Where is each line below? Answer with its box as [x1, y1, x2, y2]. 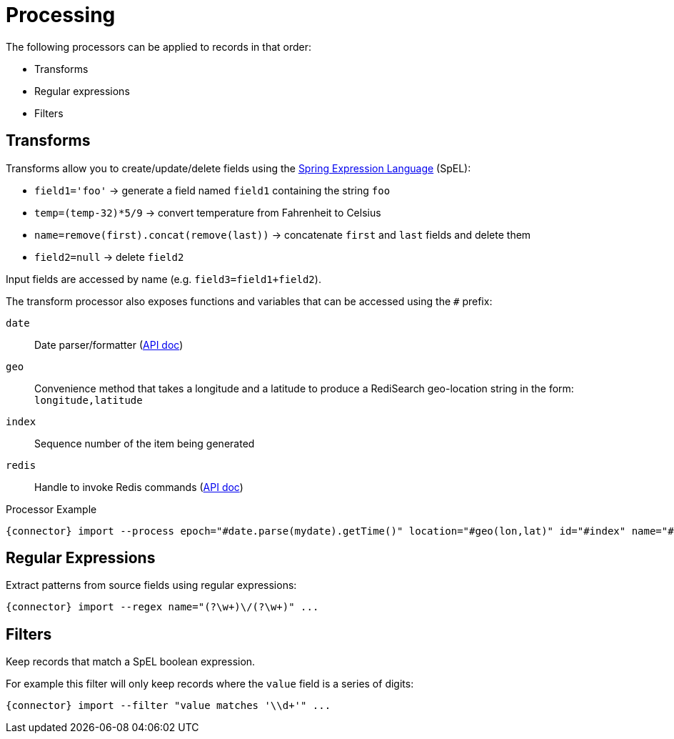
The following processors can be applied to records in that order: [6, 40, 312, 53]
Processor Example [6, 502, 97, 515]
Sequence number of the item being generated [34, 437, 255, 450]
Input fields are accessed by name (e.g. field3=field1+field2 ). [6, 272, 321, 285]
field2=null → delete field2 [34, 250, 184, 263]
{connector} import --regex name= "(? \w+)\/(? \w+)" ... [6, 601, 319, 613]
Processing [6, 3, 116, 27]
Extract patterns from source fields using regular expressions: [6, 579, 297, 592]
